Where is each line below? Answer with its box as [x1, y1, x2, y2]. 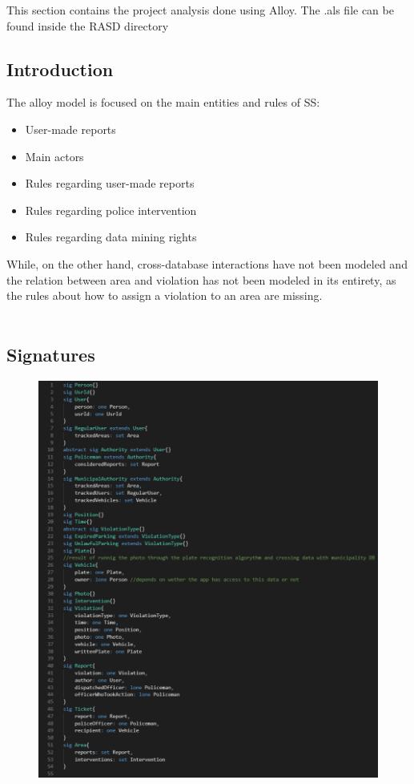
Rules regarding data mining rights [25, 228, 197, 245]
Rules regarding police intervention [25, 201, 197, 218]
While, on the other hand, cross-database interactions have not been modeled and [6, 255, 408, 272]
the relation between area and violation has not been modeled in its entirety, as [6, 271, 396, 288]
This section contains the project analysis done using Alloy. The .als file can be [6, 2, 394, 18]
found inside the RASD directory [6, 17, 169, 34]
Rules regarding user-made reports [25, 175, 195, 192]
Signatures [6, 341, 95, 366]
